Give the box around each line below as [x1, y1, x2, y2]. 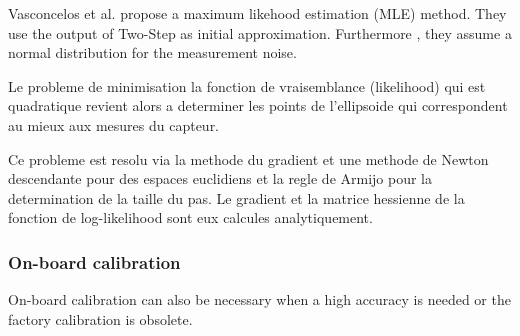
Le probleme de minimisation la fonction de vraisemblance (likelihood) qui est [8, 75, 486, 96]
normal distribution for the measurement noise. [8, 42, 297, 63]
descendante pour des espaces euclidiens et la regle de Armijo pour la [8, 168, 433, 189]
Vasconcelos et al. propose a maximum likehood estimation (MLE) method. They [8, 3, 507, 23]
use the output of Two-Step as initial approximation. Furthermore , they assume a [8, 22, 512, 43]
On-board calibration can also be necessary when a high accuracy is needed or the [8, 289, 511, 310]
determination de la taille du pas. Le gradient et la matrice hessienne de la [8, 187, 465, 208]
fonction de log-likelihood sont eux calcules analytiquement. [8, 207, 373, 228]
